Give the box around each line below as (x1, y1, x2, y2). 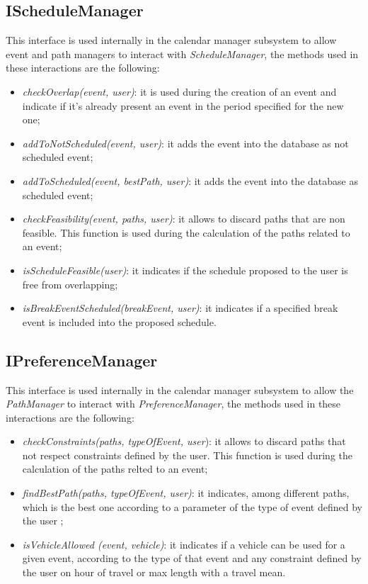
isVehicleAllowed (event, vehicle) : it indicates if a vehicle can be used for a (22, 537, 345, 551)
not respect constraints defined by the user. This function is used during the (22, 447, 353, 462)
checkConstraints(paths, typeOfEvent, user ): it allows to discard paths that (22, 434, 346, 449)
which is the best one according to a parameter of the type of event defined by (22, 499, 362, 514)
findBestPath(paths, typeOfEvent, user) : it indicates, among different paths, (22, 485, 350, 500)
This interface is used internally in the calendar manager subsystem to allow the (6, 382, 354, 397)
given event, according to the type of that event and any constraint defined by (22, 551, 362, 566)
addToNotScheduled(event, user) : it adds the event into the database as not (22, 135, 349, 150)
